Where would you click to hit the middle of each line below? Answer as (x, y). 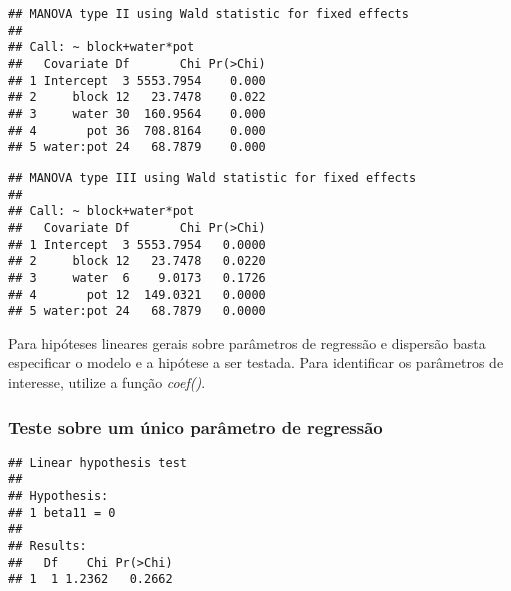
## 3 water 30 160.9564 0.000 (137, 113)
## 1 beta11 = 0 (62, 512)
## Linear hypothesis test (97, 462)
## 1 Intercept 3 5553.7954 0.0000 (137, 244)
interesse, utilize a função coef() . (107, 382)
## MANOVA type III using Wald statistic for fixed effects (212, 177)
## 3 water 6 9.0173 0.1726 (137, 277)
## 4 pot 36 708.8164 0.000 (137, 130)
